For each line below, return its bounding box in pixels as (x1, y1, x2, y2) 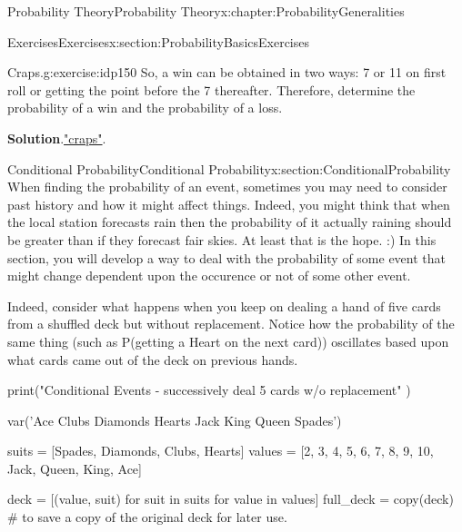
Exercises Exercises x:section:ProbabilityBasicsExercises (7, 32, 309, 51)
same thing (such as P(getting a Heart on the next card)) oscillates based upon (7, 331, 449, 350)
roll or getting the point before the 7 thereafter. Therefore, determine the (7, 80, 416, 99)
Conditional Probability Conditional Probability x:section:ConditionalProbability (7, 159, 451, 178)
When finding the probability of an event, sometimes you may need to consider (7, 177, 447, 196)
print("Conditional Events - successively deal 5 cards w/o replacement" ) (7, 380, 411, 399)
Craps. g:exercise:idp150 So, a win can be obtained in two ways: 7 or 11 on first (7, 63, 447, 82)
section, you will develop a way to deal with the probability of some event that (7, 248, 447, 267)
